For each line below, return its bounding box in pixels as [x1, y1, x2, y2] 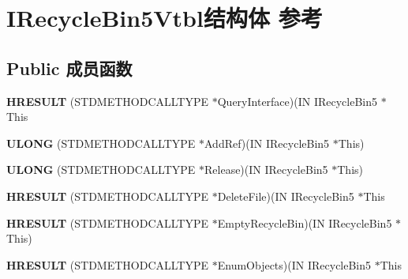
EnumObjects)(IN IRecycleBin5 [217, 256, 372, 273]
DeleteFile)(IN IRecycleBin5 [217, 187, 354, 204]
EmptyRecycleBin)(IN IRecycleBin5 [217, 214, 392, 231]
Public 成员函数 [6, 55, 133, 80]
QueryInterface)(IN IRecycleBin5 [217, 92, 378, 109]
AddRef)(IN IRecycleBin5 [204, 134, 330, 151]
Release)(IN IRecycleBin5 [204, 161, 328, 178]
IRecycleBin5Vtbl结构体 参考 [6, 2, 323, 34]
